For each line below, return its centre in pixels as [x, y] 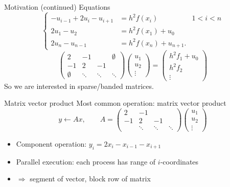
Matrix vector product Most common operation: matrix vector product [115, 103]
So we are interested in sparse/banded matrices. [79, 86]
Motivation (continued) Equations [57, 7]
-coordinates [179, 161]
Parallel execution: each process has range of [86, 161]
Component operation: [51, 143]
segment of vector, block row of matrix [90, 179]
